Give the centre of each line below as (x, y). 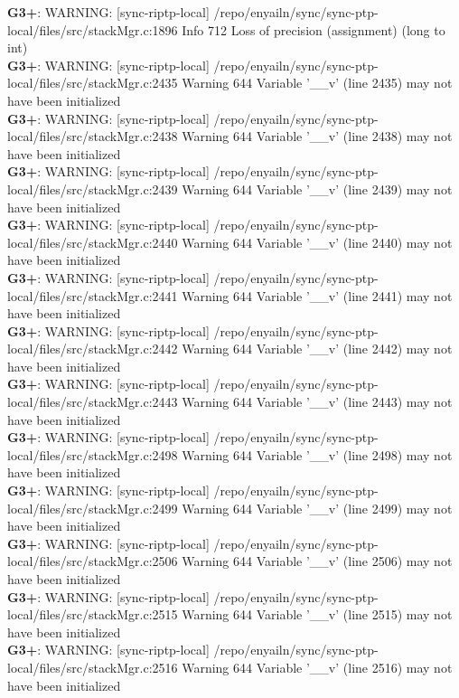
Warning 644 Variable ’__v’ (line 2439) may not (317, 189)
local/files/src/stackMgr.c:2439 (93, 189)
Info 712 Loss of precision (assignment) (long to (314, 29)
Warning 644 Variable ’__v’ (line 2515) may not (317, 614)
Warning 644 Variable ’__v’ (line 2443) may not (317, 402)
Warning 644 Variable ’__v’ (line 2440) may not (317, 242)
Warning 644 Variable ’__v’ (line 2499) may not (317, 508)
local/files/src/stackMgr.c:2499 (93, 508)
